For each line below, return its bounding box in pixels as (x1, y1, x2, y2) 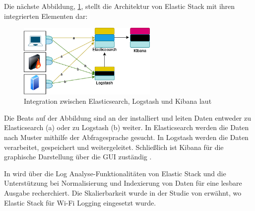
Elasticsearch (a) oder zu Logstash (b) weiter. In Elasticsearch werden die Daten (4, 122, 249, 133)
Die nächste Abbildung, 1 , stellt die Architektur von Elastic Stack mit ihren (4, 1, 235, 11)
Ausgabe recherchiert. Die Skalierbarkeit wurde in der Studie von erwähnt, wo (4, 187, 242, 198)
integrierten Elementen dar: (4, 10, 88, 21)
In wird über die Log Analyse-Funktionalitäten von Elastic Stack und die (4, 168, 226, 178)
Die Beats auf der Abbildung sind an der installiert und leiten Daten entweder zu (4, 112, 251, 123)
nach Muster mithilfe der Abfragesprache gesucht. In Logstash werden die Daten (4, 132, 249, 142)
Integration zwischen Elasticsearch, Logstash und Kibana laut (24, 96, 212, 106)
